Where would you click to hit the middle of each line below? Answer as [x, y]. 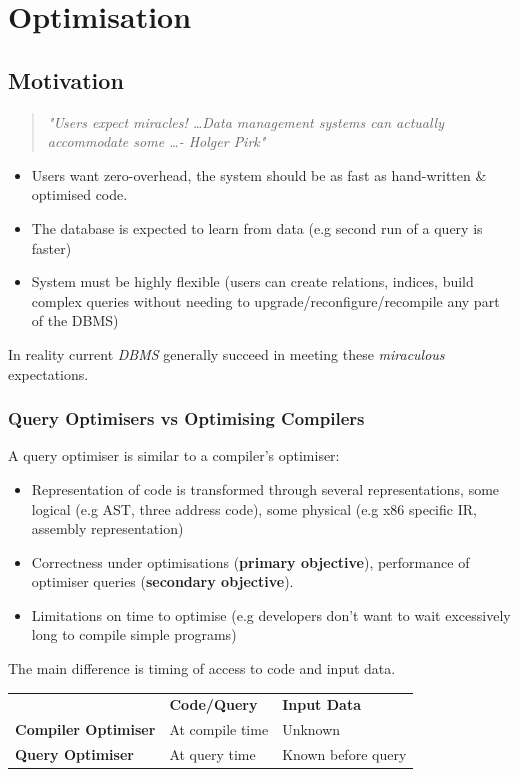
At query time [212, 754]
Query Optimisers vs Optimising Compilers [186, 418]
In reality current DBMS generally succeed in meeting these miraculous [226, 353]
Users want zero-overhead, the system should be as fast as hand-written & [259, 174]
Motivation [66, 79]
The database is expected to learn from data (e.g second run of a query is [257, 227]
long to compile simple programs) [134, 634]
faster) [51, 247]
